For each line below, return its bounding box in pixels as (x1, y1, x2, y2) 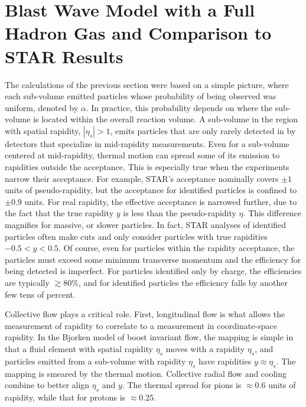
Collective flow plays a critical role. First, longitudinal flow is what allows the (5, 308, 285, 320)
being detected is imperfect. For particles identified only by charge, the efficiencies (5, 265, 302, 277)
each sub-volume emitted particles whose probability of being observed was (5, 90, 276, 102)
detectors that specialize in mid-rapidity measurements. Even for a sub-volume (5, 137, 289, 149)
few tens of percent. (5, 288, 76, 300)
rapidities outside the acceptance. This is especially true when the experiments (5, 161, 289, 173)
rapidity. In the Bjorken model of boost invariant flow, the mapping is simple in (5, 331, 294, 343)
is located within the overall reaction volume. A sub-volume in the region (33, 113, 298, 125)
